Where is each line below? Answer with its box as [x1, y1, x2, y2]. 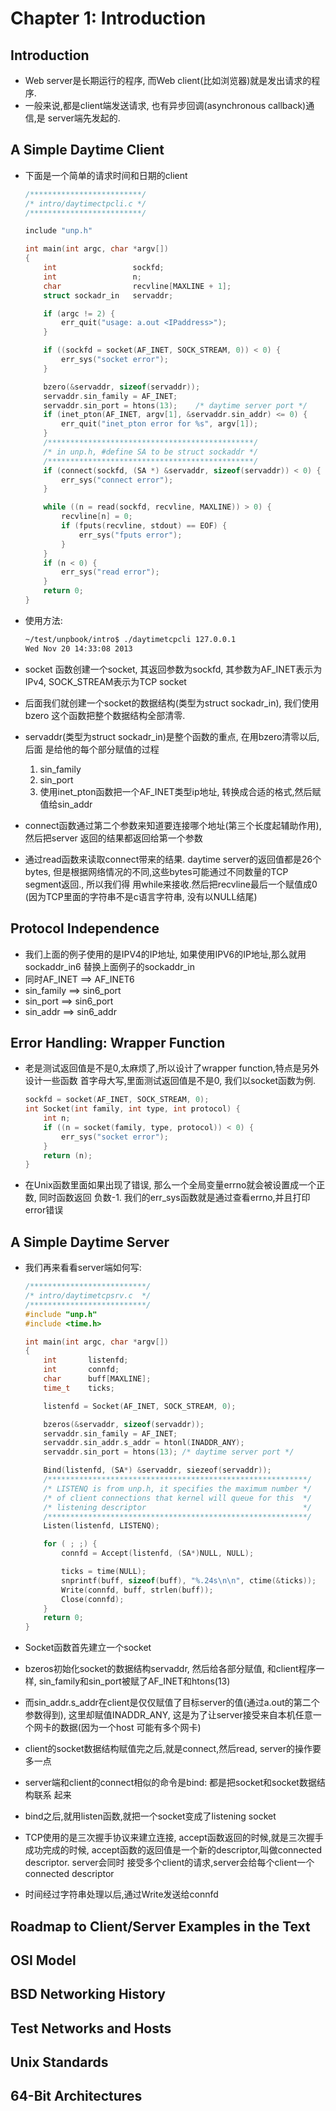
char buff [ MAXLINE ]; [43, 1374, 152, 1384]
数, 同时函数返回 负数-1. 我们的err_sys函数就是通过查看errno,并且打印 [24, 1192, 311, 1204]
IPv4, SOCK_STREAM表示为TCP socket [24, 675, 187, 687]
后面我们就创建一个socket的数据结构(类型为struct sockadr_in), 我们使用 [24, 697, 320, 709]
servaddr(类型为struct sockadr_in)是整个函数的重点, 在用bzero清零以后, [24, 730, 320, 742]
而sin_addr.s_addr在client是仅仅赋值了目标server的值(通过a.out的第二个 [24, 1697, 320, 1709]
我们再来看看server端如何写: [24, 1262, 142, 1274]
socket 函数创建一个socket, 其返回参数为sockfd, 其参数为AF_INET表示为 [24, 663, 323, 675]
